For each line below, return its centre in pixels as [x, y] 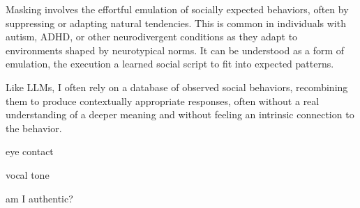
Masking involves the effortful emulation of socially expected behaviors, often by [177, 9]
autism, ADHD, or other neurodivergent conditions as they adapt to [152, 37]
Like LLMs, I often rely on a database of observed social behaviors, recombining [177, 87]
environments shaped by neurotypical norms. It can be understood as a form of [175, 50]
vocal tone [28, 174]
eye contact [30, 151]
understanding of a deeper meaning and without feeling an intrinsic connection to [180, 114]
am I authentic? [39, 198]
